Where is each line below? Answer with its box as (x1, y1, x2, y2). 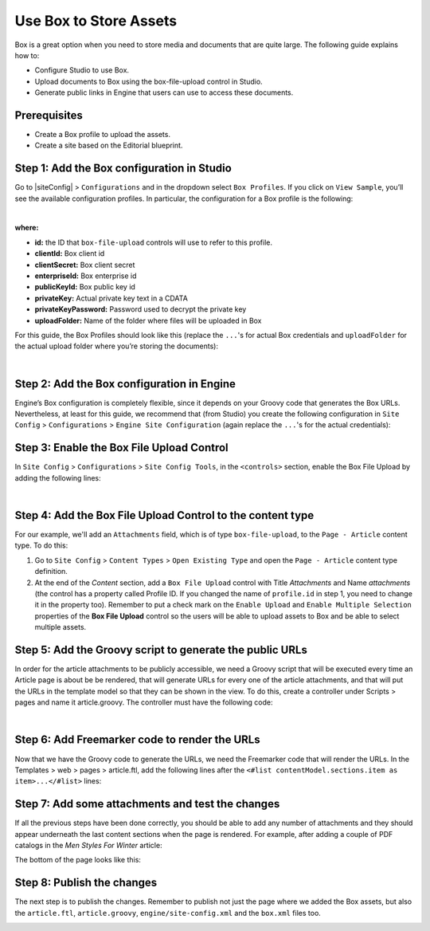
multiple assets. (34, 623, 87, 632)
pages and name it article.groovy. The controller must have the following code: (14, 697, 273, 707)
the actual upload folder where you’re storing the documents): (14, 341, 219, 351)
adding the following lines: (14, 473, 101, 482)
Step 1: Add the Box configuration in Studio (14, 162, 233, 175)
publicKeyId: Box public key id (34, 282, 135, 292)
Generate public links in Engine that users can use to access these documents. (34, 88, 294, 97)
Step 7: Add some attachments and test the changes (14, 797, 280, 811)
